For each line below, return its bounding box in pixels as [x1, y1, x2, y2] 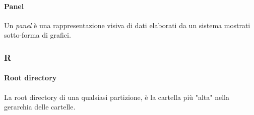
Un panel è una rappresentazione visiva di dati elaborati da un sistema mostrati [4, 20, 250, 30]
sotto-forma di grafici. [4, 30, 71, 40]
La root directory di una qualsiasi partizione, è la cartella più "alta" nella [4, 91, 229, 102]
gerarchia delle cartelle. [4, 101, 76, 112]
